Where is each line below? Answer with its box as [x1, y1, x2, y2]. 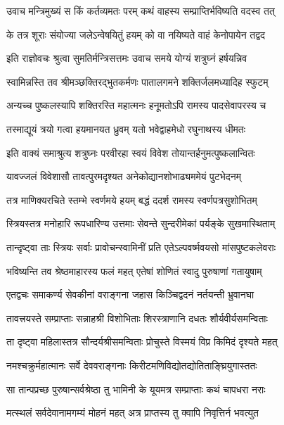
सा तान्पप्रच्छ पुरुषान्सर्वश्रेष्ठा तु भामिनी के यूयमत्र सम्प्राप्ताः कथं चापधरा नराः [6, 381, 266, 396]
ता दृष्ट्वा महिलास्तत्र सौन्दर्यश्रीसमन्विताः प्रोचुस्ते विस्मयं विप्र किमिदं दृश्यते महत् [6, 334, 278, 349]
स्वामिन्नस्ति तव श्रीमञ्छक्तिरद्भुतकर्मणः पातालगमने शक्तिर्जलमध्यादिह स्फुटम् [6, 74, 269, 89]
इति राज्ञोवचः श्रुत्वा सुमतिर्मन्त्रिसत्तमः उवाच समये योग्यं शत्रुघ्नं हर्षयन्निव [6, 51, 247, 65]
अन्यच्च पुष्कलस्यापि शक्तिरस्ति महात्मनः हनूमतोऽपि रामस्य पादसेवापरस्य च [6, 98, 266, 113]
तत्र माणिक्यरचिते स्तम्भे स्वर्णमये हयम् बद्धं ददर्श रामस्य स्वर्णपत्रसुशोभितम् [6, 192, 257, 207]
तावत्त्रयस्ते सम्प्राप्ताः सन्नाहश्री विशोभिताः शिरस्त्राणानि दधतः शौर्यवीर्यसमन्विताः [6, 310, 268, 325]
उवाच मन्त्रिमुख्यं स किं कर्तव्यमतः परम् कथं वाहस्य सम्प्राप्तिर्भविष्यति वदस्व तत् [6, 4, 275, 18]
